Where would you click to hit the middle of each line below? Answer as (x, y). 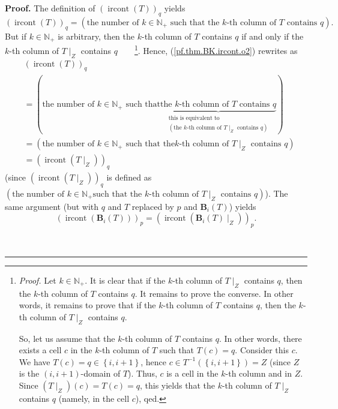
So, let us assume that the (67, 338)
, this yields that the (177, 385)
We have (35, 361)
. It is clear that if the (125, 280)
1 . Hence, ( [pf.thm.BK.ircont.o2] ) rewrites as (216, 49)
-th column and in (258, 373)
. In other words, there (260, 338)
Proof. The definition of (50, 8)
